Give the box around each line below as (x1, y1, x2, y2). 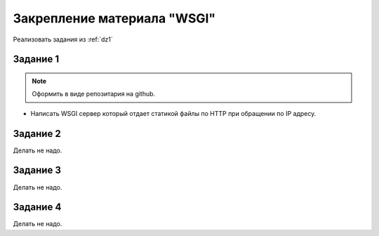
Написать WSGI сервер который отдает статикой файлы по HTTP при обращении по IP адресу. (30, 109, 317, 117)
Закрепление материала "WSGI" (13, 11, 216, 26)
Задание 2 (13, 127, 61, 140)
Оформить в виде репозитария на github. (32, 90, 156, 98)
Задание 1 (13, 53, 60, 65)
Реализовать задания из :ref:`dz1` (13, 35, 113, 44)
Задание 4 (13, 201, 62, 214)
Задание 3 (13, 164, 61, 176)
